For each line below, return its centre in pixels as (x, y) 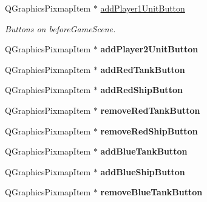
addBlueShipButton (143, 171)
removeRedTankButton (150, 110)
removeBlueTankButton (151, 192)
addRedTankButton (143, 69)
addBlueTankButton (144, 151)
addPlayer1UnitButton (143, 8)
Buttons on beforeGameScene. (60, 28)
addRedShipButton (141, 90)
